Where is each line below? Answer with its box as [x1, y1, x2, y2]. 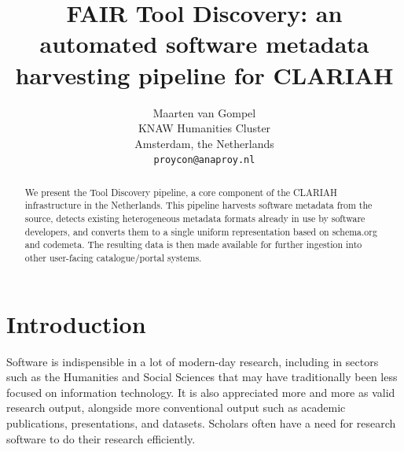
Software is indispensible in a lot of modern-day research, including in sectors [6, 353, 379, 369]
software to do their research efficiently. [6, 430, 196, 446]
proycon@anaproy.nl [153, 154, 255, 166]
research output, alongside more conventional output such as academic [6, 399, 346, 416]
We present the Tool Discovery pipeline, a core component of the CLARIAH [24, 185, 337, 198]
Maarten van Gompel [152, 104, 256, 120]
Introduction [6, 307, 146, 339]
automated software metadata [39, 28, 369, 60]
